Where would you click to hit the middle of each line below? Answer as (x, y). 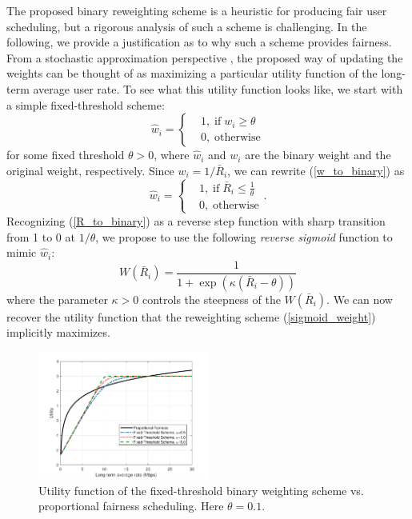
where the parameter (57, 299)
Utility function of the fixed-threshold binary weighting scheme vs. (201, 490)
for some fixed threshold (66, 155)
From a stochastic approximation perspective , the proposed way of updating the (205, 57)
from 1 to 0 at (41, 236)
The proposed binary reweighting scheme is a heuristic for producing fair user (197, 10)
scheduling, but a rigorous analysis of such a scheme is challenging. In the (187, 26)
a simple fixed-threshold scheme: (86, 104)
